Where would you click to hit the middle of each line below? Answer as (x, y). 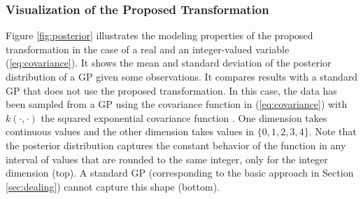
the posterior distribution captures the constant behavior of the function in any (176, 145)
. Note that (333, 131)
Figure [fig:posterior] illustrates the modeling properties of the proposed (159, 35)
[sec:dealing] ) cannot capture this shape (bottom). (113, 186)
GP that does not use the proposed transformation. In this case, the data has (171, 90)
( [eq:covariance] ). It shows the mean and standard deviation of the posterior (169, 63)
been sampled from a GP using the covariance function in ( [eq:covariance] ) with (177, 104)
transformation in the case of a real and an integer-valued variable (148, 49)
